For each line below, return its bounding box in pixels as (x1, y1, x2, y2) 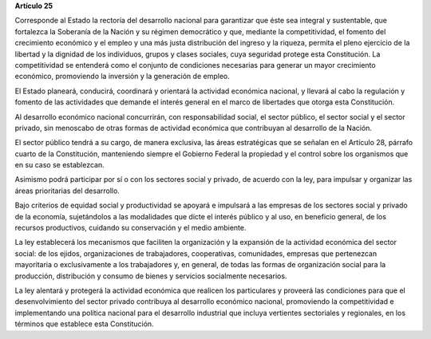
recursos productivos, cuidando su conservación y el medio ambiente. (14, 223, 247, 233)
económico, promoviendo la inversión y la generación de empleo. (14, 72, 231, 81)
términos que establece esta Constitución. (14, 319, 155, 329)
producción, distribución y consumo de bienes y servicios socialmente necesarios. (14, 271, 287, 281)
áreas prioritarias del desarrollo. (14, 186, 120, 195)
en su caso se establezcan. (14, 160, 105, 170)
